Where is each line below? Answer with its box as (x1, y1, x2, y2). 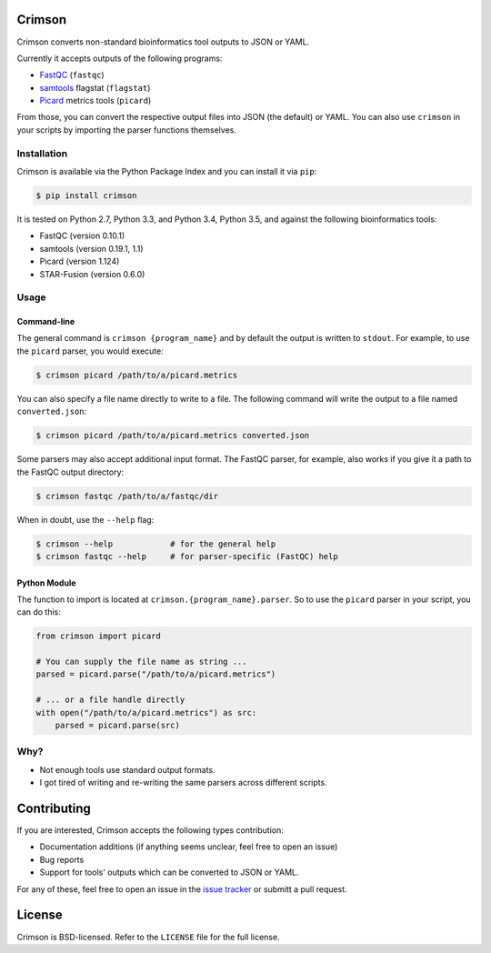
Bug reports (39, 854, 85, 865)
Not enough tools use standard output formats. (39, 764, 215, 775)
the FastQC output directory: (16, 466, 125, 477)
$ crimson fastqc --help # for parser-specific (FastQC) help (35, 551, 338, 561)
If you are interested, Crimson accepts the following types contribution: (16, 825, 284, 836)
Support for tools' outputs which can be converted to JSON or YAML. (39, 867, 299, 878)
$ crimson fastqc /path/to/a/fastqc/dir (35, 491, 218, 501)
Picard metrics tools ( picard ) (39, 95, 152, 106)
